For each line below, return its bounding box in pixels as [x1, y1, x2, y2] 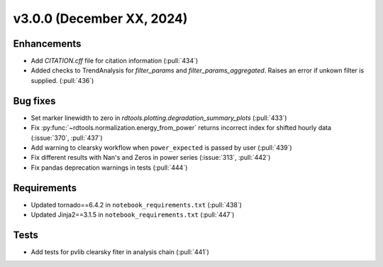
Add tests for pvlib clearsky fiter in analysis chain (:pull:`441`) [30, 247, 209, 256]
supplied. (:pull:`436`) [30, 76, 94, 85]
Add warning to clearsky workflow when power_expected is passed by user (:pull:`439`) [30, 143, 292, 152]
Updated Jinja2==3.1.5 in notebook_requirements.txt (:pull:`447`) [30, 210, 235, 219]
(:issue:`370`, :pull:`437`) [30, 133, 103, 142]
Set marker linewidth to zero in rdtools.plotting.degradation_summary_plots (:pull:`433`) [30, 114, 287, 122]
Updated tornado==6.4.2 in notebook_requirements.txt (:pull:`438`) [30, 200, 243, 209]
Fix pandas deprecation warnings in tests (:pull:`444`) [30, 163, 188, 172]
